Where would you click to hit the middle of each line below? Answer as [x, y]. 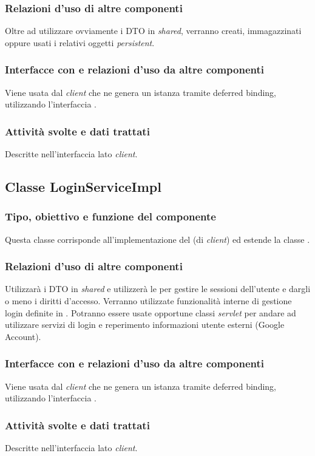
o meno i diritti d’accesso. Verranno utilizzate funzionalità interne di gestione [148, 301]
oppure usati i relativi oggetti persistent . [80, 42]
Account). [23, 336]
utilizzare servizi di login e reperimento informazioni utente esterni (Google [145, 325]
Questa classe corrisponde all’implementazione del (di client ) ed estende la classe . [157, 239]
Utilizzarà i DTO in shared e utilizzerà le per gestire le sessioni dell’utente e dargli [158, 289]
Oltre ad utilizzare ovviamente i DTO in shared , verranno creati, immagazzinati [153, 31]
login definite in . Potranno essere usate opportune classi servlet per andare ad [151, 312]
